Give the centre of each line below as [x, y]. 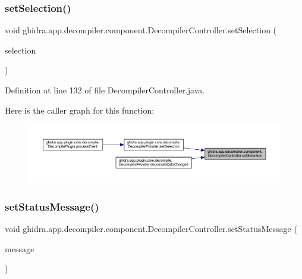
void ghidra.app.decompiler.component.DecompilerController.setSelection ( [141, 30]
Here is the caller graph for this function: [80, 110]
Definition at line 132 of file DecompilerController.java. [105, 90]
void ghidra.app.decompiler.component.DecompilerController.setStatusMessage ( [151, 228]
